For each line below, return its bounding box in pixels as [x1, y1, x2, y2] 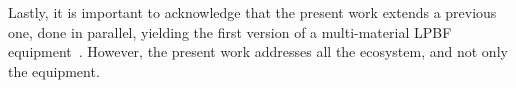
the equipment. [8, 60, 100, 81]
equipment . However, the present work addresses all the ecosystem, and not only [8, 41, 508, 62]
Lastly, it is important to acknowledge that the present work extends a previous [8, 2, 497, 22]
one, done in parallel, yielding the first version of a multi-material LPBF [8, 21, 452, 42]
